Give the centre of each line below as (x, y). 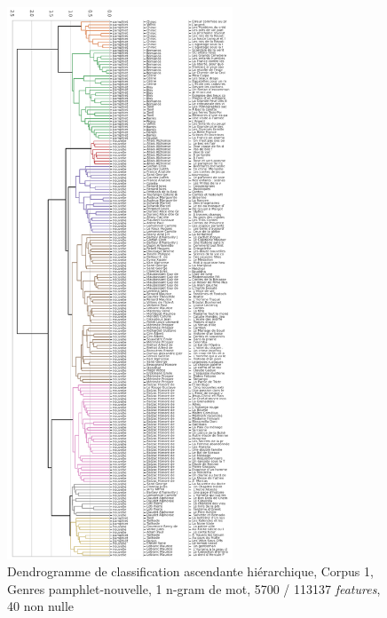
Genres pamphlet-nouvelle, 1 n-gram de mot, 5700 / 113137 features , (194, 588)
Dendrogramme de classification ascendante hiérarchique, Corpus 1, (190, 571)
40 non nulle (41, 606)
